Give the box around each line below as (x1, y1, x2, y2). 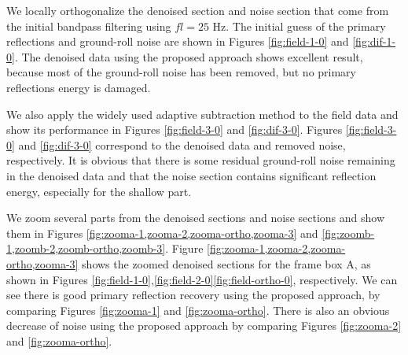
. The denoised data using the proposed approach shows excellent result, (14, 48, 363, 65)
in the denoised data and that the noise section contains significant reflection (6, 167, 377, 183)
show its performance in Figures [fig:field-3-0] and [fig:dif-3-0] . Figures (6, 121, 343, 138)
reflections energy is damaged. (6, 79, 151, 95)
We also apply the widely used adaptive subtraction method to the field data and (6, 105, 399, 122)
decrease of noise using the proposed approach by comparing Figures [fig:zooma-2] (6, 317, 402, 334)
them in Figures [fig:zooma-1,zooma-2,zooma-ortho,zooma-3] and (6, 224, 318, 241)
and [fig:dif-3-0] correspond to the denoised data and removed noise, (18, 136, 346, 153)
